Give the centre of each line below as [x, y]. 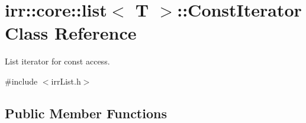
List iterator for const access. [57, 61]
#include [21, 81]
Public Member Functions [86, 113]
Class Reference [71, 33]
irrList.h [66, 81]
